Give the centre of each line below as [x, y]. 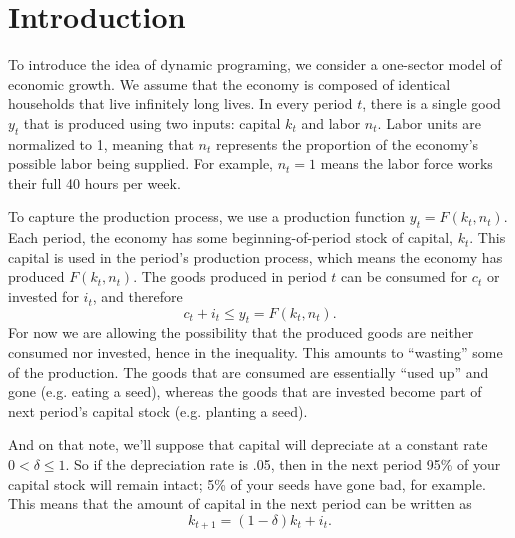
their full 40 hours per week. [94, 182]
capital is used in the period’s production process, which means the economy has [255, 256]
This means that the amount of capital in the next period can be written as [240, 503]
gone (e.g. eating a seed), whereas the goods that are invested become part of [245, 391]
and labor [331, 122]
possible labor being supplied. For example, [140, 163]
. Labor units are [429, 122]
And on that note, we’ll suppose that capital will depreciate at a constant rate [248, 444]
